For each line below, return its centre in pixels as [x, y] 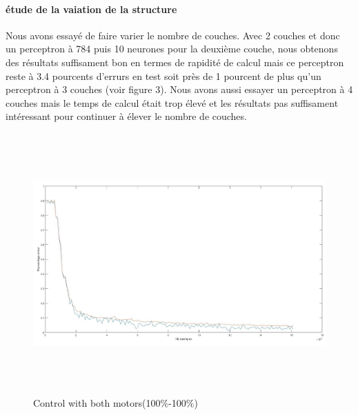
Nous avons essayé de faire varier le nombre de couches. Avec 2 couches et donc [173, 35]
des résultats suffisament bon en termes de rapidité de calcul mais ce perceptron [175, 62]
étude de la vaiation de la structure [91, 9]
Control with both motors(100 [97, 403]
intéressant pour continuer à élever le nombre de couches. [126, 116]
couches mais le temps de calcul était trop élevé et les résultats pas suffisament [172, 102]
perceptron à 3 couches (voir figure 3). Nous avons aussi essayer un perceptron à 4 [179, 89]
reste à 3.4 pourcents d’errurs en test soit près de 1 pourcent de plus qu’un [163, 75]
